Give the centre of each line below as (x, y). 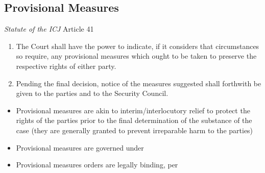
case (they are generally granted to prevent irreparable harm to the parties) (135, 130)
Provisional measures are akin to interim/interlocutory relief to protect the (133, 110)
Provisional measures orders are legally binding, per (97, 165)
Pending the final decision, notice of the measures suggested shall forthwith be (139, 83)
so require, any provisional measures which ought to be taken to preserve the (136, 56)
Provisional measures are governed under (80, 147)
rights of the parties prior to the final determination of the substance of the (134, 120)
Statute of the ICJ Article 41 (49, 29)
